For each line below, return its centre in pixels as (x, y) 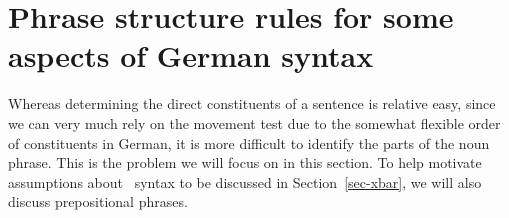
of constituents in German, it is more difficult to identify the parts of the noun (249, 142)
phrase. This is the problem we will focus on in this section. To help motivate (245, 162)
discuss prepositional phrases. (98, 201)
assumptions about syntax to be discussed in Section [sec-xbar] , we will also (245, 181)
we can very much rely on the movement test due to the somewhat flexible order (254, 122)
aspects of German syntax (191, 55)
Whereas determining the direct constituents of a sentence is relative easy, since (252, 103)
